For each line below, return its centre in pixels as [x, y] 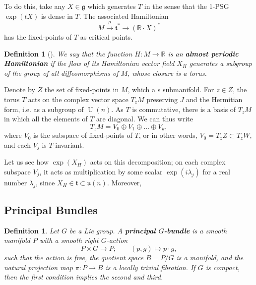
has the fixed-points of [38, 36]
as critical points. [106, 36]
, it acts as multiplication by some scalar [101, 171]
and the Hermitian [214, 99]
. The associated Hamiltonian [124, 16]
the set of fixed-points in [82, 89]
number [16, 182]
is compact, [223, 267]
